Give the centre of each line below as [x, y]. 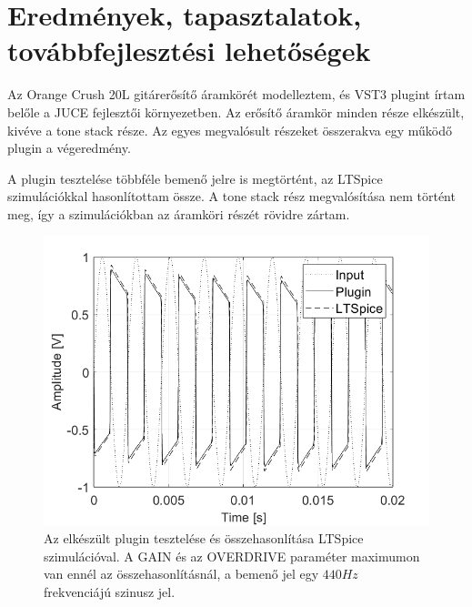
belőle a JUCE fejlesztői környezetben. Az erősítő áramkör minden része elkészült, [236, 111]
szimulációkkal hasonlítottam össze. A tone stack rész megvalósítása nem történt [231, 196]
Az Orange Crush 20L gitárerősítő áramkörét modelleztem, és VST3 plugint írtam [236, 94]
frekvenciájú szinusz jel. [110, 591]
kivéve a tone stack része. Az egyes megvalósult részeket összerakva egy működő [230, 130]
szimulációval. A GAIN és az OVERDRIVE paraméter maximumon [232, 556]
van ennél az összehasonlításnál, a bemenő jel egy [181, 574]
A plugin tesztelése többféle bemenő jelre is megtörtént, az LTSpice [195, 178]
